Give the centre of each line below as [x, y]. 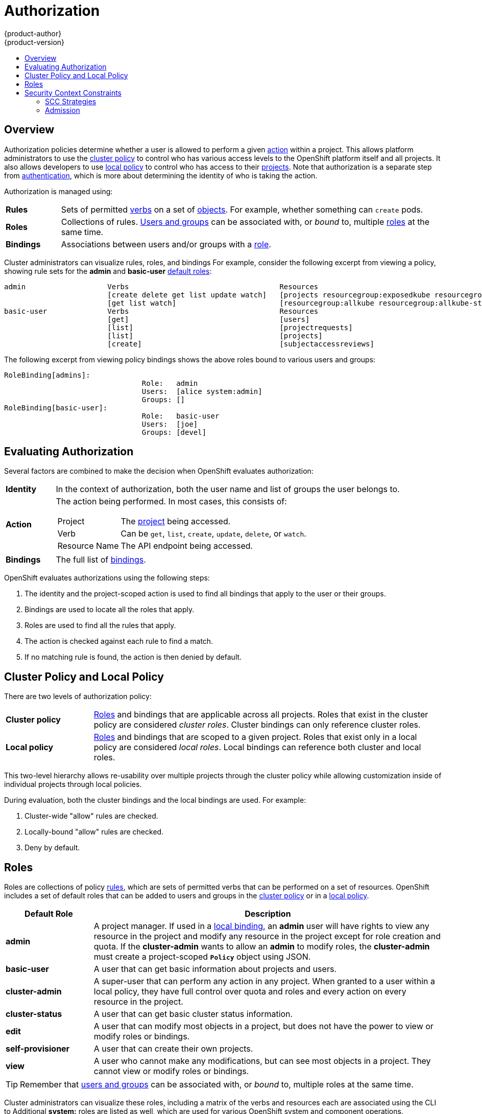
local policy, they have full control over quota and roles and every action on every [250, 992]
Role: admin [170, 383]
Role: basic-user [180, 416]
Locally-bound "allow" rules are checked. [94, 832]
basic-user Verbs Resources [161, 311]
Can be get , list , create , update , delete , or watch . [213, 534]
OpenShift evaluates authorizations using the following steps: [107, 578]
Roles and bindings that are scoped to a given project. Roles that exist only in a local [255, 737]
